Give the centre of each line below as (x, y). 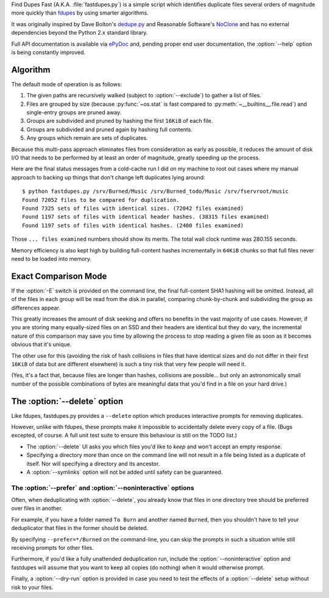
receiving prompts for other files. (52, 548)
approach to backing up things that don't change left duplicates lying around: (108, 177)
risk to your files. (32, 587)
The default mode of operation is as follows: (66, 84)
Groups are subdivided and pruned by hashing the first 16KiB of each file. (120, 121)
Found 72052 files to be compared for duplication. (101, 200)
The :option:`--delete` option (67, 401)
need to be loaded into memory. (51, 259)
